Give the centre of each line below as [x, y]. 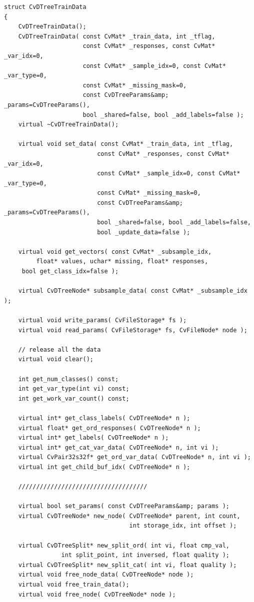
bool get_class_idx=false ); [70, 272]
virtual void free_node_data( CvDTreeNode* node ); [106, 575]
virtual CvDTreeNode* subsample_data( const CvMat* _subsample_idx [133, 291]
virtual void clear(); [56, 359]
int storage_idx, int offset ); [183, 526]
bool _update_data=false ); [144, 232]
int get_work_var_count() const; [74, 398]
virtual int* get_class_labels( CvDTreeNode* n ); [104, 418]
